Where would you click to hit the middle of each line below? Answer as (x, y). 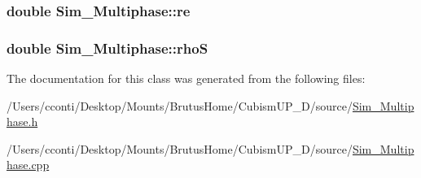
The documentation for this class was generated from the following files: (186, 78)
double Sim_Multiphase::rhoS (107, 48)
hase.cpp (28, 165)
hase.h (22, 122)
